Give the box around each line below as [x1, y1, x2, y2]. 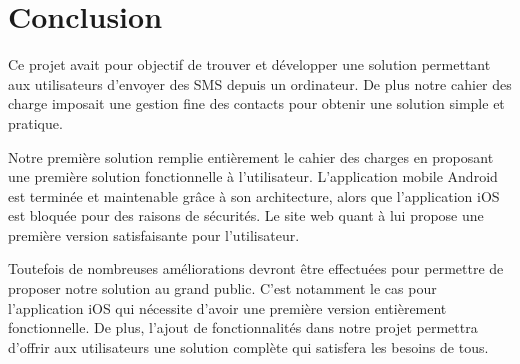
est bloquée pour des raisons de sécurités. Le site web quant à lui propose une [8, 205, 484, 226]
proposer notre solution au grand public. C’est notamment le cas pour [8, 278, 437, 299]
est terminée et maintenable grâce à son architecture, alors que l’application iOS [8, 185, 500, 206]
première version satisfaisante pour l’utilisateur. [8, 224, 300, 245]
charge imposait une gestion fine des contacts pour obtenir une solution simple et [8, 93, 505, 114]
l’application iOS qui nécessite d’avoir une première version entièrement [8, 297, 447, 318]
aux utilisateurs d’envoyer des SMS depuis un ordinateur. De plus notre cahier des [8, 73, 512, 94]
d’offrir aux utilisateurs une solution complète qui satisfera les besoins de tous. [8, 336, 489, 357]
